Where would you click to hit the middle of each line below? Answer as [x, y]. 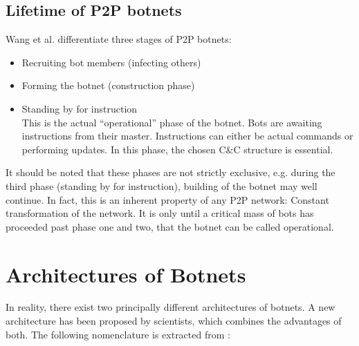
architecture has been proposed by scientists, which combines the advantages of [174, 321]
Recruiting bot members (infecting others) [111, 62]
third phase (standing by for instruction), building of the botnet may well [162, 185]
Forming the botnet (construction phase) [108, 85]
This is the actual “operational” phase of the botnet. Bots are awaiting [172, 122]
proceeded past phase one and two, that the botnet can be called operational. [170, 226]
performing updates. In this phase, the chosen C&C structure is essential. [177, 149]
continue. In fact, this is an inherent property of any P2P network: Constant [167, 199]
